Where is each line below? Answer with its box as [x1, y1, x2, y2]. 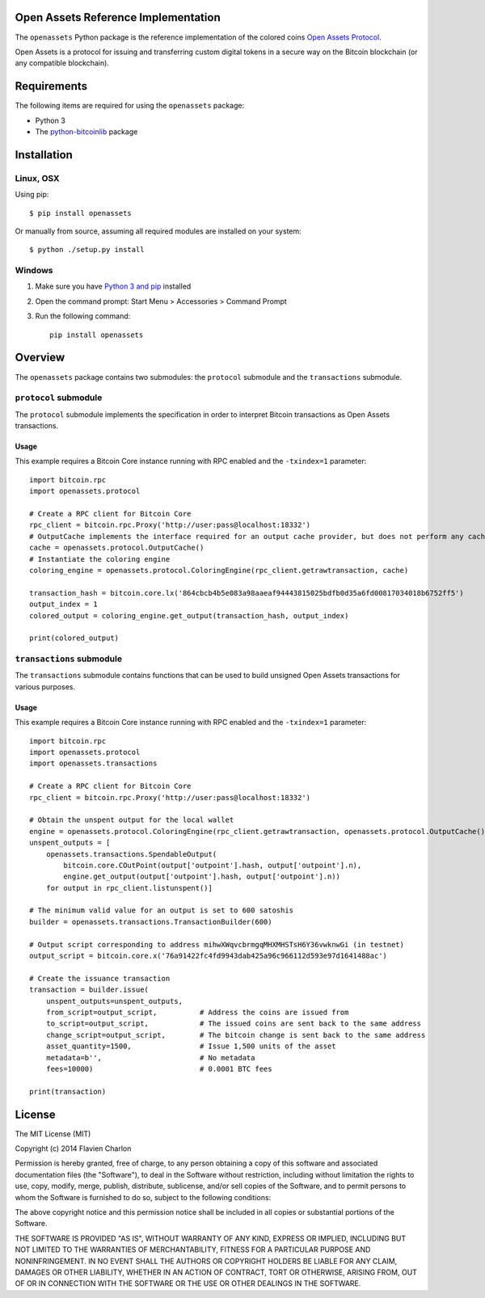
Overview [15, 351, 65, 365]
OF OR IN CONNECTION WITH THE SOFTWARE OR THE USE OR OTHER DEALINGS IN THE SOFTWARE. [15, 1279, 361, 1288]
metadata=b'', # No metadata [45, 1053, 255, 1062]
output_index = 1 [29, 600, 98, 609]
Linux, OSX [15, 172, 60, 183]
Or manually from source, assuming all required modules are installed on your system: [15, 226, 302, 236]
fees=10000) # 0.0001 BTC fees [45, 1064, 272, 1073]
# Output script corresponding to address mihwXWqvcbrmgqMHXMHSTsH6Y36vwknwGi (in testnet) [29, 940, 404, 949]
